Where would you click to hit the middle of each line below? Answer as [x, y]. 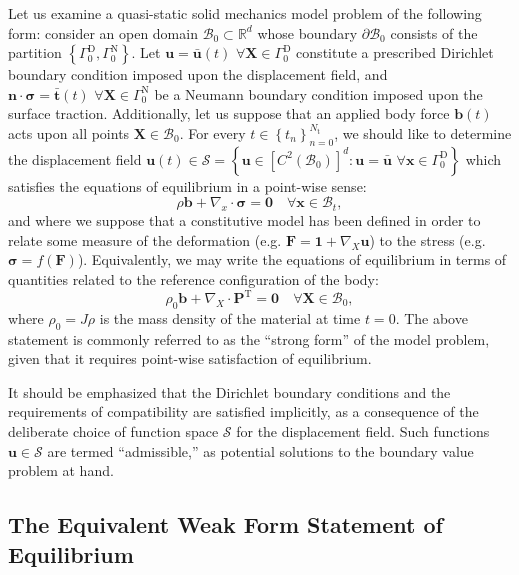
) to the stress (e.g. [427, 239]
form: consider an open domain [103, 32]
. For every [212, 132]
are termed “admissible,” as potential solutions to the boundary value [260, 450]
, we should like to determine [423, 132]
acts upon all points [69, 132]
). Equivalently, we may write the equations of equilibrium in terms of [292, 259]
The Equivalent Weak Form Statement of [225, 524]
